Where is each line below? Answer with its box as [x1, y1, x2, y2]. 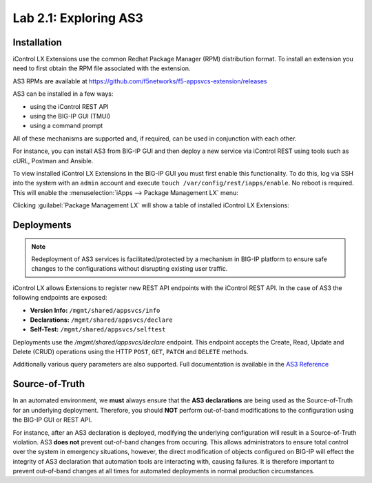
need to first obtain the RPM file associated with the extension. [12, 64, 191, 72]
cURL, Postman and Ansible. [12, 156, 94, 165]
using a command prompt [30, 121, 103, 130]
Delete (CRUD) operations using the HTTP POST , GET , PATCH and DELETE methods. [12, 348, 249, 356]
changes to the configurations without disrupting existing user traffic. [31, 265, 228, 273]
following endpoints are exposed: [12, 294, 107, 302]
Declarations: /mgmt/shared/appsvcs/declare [30, 316, 173, 324]
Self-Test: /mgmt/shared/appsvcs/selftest [30, 325, 166, 333]
